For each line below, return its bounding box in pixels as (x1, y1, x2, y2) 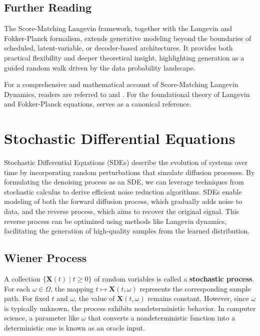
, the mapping (50, 283, 93, 293)
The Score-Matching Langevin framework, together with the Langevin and (4, 23, 232, 33)
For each (4, 283, 30, 293)
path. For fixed (4, 293, 49, 303)
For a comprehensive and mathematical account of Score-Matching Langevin (4, 79, 238, 89)
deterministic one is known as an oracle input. (4, 322, 145, 332)
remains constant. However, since (147, 293, 249, 303)
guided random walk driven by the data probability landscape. (4, 62, 195, 72)
